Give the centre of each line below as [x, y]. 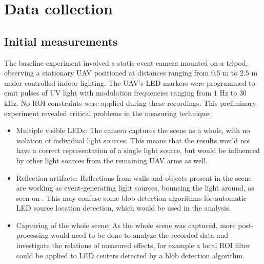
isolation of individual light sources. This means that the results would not [133, 140]
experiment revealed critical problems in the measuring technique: [108, 113]
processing [32, 235]
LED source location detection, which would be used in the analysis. [124, 208]
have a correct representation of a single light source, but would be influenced [138, 150]
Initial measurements [61, 41]
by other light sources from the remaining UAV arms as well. [112, 160]
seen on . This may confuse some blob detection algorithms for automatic [131, 197]
